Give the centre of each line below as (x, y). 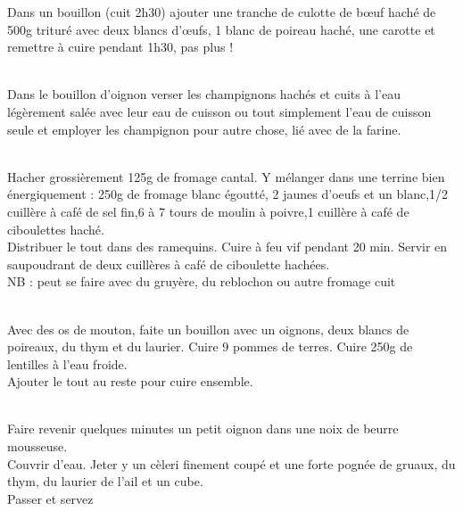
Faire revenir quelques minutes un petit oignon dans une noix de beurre (203, 429)
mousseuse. (37, 446)
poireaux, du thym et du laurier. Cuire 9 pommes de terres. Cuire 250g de (210, 346)
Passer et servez (50, 498)
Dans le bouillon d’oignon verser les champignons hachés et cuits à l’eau (204, 94)
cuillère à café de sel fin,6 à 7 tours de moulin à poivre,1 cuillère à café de (208, 211)
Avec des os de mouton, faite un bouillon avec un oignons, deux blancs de (208, 329)
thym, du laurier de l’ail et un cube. (105, 481)
